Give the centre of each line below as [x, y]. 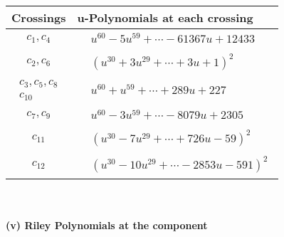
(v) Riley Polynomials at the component [107, 225]
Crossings [39, 17]
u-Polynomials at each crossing [165, 17]
